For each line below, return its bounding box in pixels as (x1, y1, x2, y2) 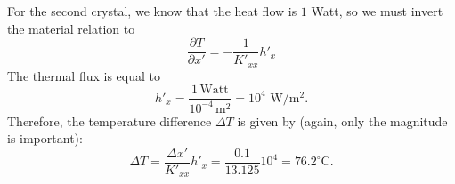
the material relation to (7, 19, 135, 37)
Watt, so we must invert (311, 2, 443, 20)
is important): (7, 129, 83, 148)
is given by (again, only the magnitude (237, 111, 448, 130)
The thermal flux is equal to (7, 66, 161, 84)
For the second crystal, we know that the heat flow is (7, 2, 297, 20)
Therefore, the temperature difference (7, 111, 212, 130)
